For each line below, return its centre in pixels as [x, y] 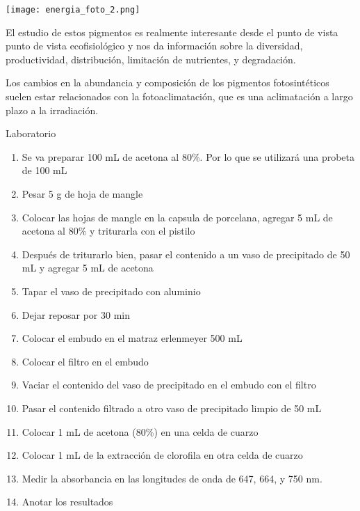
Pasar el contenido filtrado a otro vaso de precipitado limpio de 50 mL [172, 408]
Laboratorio [31, 133]
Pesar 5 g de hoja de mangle [82, 194]
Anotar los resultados [67, 502]
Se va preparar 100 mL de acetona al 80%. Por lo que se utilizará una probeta [188, 156]
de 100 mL [44, 170]
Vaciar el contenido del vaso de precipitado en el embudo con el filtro [169, 385]
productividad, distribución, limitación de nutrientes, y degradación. [151, 59]
